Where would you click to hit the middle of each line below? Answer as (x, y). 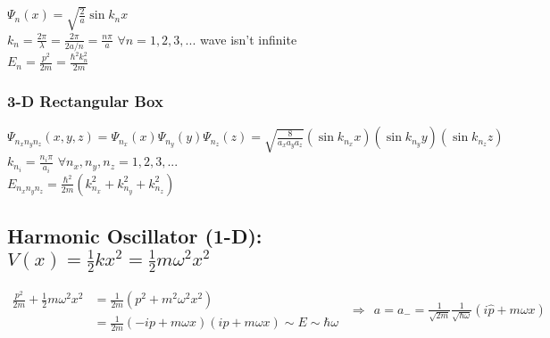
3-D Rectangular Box (85, 100)
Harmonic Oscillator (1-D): (135, 236)
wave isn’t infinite (248, 39)
